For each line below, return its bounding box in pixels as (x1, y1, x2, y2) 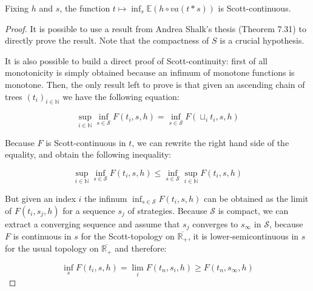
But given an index (5, 192, 76, 204)
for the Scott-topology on (81, 230, 175, 242)
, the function (59, 2, 110, 14)
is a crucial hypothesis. (220, 34, 305, 47)
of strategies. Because (127, 204, 207, 216)
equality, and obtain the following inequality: (5, 148, 172, 161)
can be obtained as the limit (203, 192, 309, 204)
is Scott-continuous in (45, 136, 126, 149)
